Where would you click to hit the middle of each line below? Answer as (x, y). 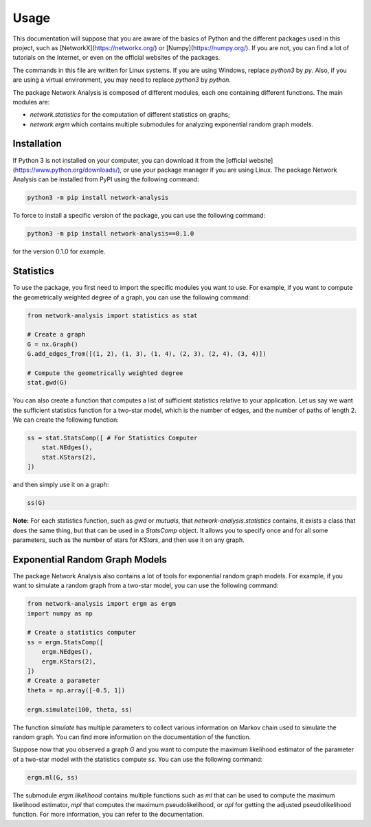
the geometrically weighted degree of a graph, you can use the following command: (132, 297)
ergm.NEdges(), (67, 652)
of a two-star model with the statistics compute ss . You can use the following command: (138, 759)
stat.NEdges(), (67, 448)
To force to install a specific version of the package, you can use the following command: (139, 216)
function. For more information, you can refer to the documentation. (109, 815)
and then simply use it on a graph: (61, 485)
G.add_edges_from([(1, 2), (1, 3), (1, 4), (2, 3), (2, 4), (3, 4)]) (147, 354)
